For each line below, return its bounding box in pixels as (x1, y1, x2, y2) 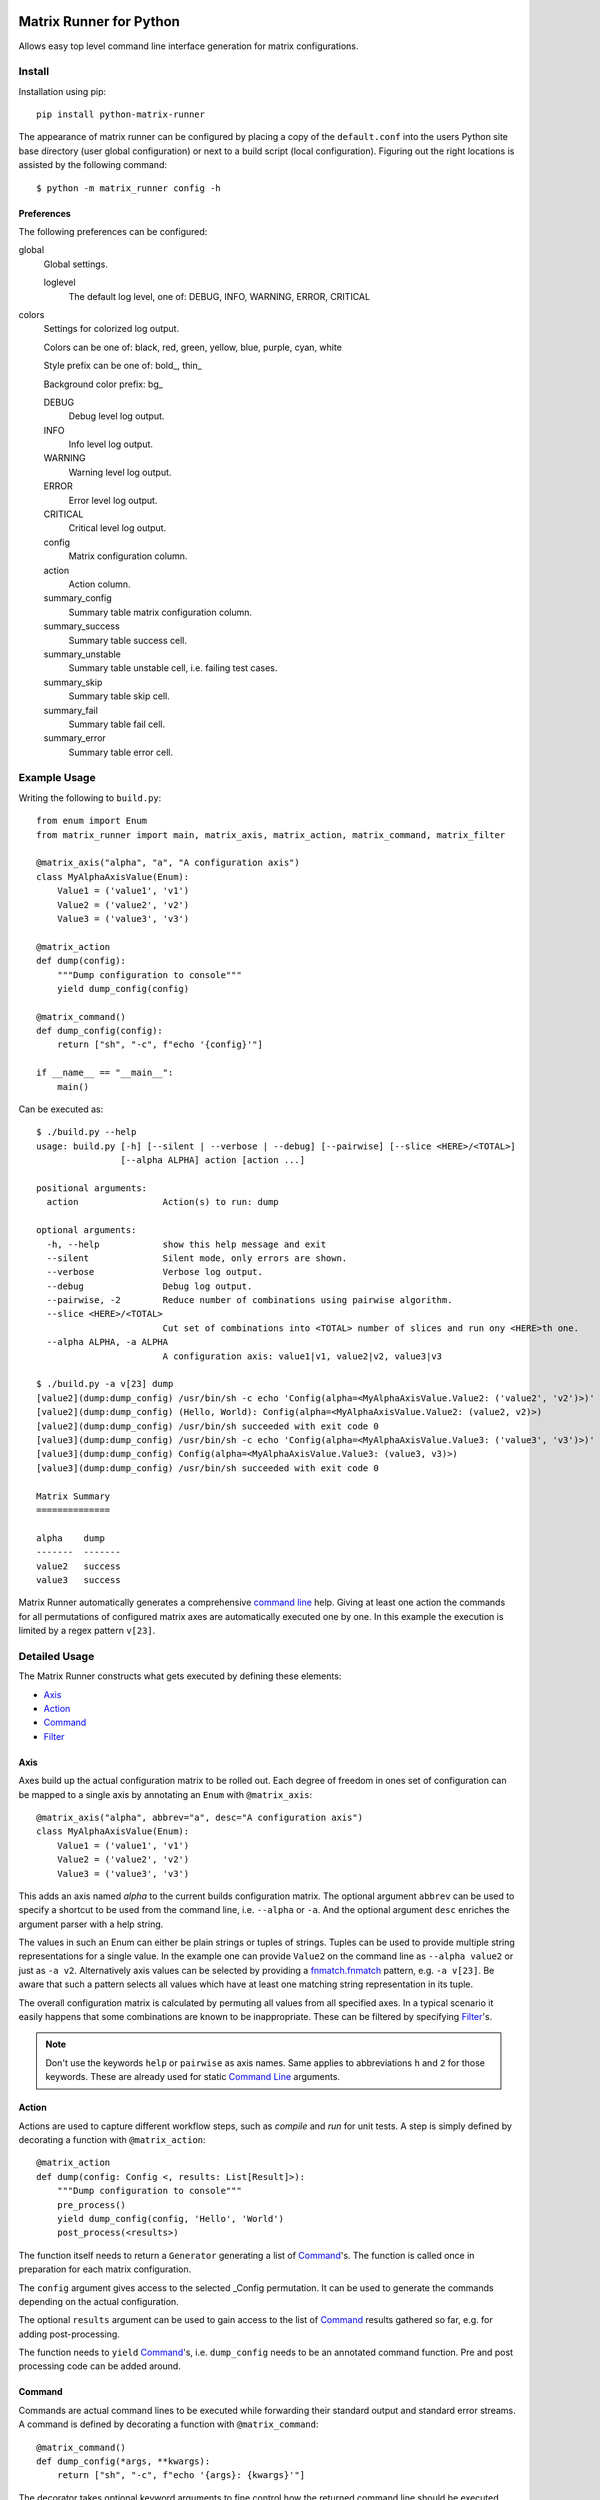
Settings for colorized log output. (43, 323, 180, 335)
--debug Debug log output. (46, 1280, 253, 1292)
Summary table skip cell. (68, 690, 170, 702)
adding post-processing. (18, 2328, 120, 2340)
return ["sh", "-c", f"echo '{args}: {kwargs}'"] (56, 2470, 305, 2481)
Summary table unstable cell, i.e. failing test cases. (68, 662, 278, 674)
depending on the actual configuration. (18, 2295, 179, 2307)
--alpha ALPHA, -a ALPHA (46, 1336, 169, 1348)
